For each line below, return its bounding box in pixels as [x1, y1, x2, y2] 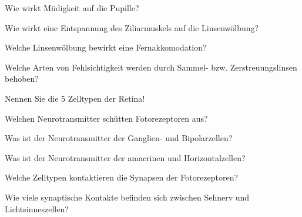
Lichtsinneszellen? [5, 202, 69, 215]
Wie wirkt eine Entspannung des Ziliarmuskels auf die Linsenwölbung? [5, 21, 259, 34]
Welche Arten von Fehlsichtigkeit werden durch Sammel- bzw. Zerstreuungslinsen [5, 61, 297, 73]
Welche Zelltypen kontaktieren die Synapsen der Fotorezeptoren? [5, 171, 239, 183]
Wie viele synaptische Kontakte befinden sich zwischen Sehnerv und [5, 191, 250, 203]
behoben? [5, 72, 39, 85]
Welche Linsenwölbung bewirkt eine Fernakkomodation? [5, 41, 207, 54]
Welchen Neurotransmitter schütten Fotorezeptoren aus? [5, 112, 208, 124]
